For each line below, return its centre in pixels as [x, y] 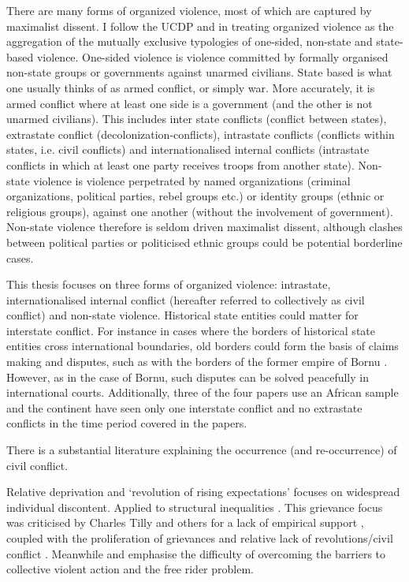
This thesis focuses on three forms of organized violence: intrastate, [169, 284]
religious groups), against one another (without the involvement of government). [200, 211]
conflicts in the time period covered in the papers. [127, 423]
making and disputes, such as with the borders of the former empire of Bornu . [197, 362]
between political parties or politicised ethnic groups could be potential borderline [204, 242]
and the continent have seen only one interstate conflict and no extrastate [184, 407]
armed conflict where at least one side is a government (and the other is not [190, 103]
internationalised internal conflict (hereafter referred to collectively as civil [186, 299]
